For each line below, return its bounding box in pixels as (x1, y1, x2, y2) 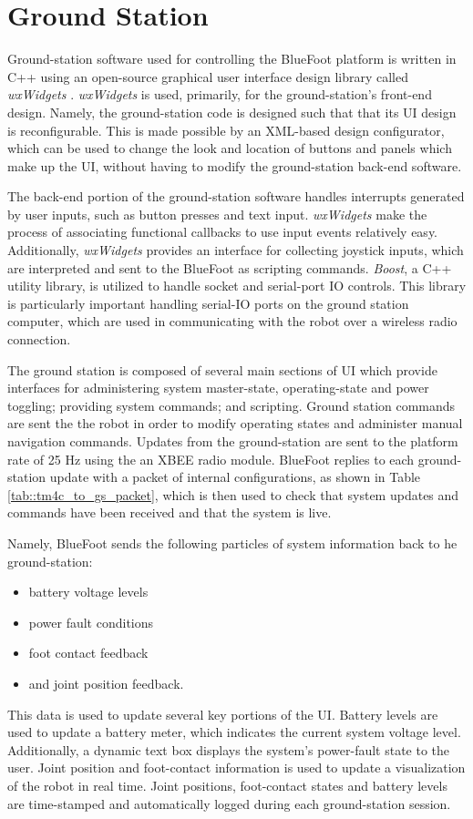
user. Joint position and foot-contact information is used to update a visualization (7, 758, 466, 777)
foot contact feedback (28, 643, 149, 662)
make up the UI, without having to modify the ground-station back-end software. (7, 156, 462, 175)
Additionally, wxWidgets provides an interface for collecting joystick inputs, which (7, 241, 464, 260)
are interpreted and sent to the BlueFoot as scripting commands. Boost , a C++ (7, 258, 452, 277)
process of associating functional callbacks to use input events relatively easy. (7, 222, 438, 241)
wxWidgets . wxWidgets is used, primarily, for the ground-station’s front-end (7, 85, 432, 104)
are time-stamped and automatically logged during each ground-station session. (7, 793, 451, 813)
